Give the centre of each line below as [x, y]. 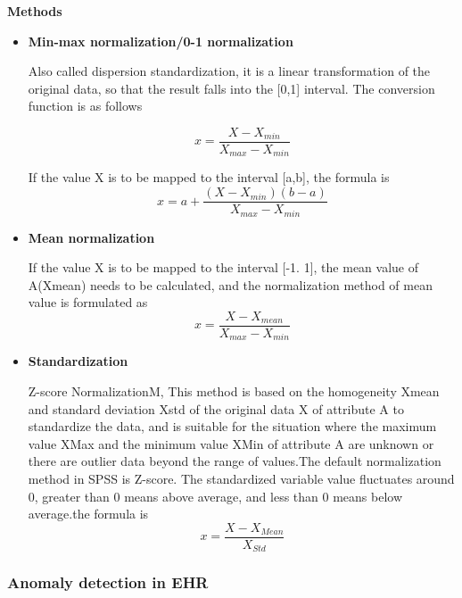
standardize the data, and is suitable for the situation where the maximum [232, 426]
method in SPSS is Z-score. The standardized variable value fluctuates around [241, 479]
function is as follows [85, 106]
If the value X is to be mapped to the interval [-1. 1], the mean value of [223, 267]
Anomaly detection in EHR [108, 582]
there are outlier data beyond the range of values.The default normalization [235, 461]
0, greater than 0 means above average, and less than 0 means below [215, 496]
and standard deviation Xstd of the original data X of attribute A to [216, 408]
